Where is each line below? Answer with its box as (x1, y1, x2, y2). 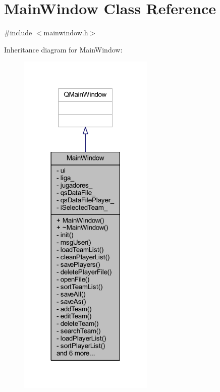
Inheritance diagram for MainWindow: (4, 44, 123, 54)
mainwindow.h (43, 27, 88, 38)
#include (4, 27, 32, 38)
